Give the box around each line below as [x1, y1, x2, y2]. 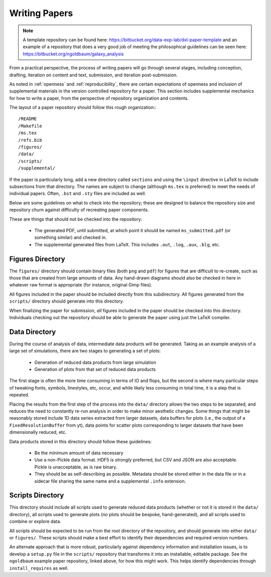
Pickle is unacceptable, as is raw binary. [34, 464, 117, 470]
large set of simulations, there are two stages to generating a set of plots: [9, 348, 161, 354]
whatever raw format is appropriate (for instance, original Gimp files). [9, 282, 153, 288]
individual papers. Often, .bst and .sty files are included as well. [9, 190, 147, 197]
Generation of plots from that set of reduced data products [34, 366, 156, 372]
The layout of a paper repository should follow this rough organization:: [9, 105, 157, 111]
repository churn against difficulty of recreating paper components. [9, 207, 149, 213]
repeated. [9, 392, 30, 398]
